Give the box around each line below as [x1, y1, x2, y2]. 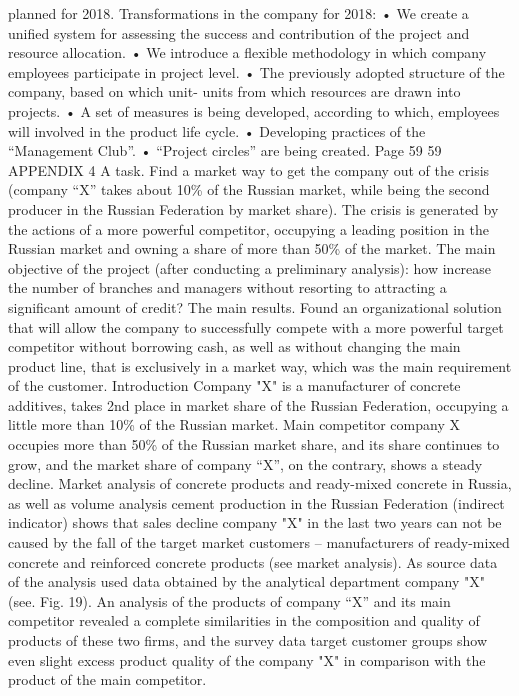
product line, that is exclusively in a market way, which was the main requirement [8, 355, 512, 376]
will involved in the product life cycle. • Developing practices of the [8, 120, 426, 141]
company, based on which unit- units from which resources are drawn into [8, 81, 461, 102]
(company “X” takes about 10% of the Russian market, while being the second [8, 179, 490, 200]
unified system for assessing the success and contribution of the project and [8, 22, 470, 43]
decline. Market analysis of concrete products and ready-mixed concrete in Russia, [8, 473, 512, 494]
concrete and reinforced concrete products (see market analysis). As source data [8, 551, 498, 572]
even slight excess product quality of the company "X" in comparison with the [8, 649, 486, 670]
